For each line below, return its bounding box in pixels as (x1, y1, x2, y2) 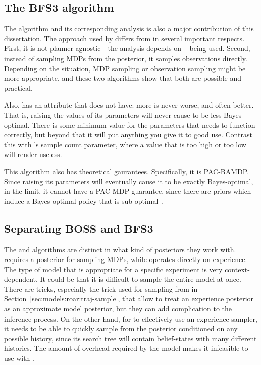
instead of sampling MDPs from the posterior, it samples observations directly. (4, 53, 247, 63)
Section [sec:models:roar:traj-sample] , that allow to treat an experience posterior (4, 293, 254, 304)
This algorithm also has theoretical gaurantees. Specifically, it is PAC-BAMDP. (4, 166, 249, 176)
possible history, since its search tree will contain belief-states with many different (4, 333, 257, 343)
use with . (4, 353, 34, 363)
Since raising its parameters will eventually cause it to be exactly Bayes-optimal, (4, 176, 253, 186)
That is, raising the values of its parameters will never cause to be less (4, 109, 222, 120)
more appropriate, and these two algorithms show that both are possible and (4, 73, 241, 83)
